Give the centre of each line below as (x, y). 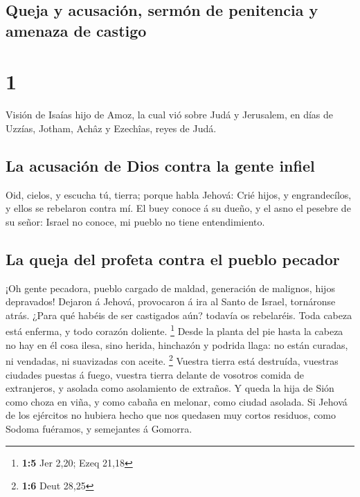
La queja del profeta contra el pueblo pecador (173, 259)
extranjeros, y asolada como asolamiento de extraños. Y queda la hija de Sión (170, 388)
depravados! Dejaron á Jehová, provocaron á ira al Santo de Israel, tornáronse (171, 301)
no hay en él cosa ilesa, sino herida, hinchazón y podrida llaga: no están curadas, (177, 344)
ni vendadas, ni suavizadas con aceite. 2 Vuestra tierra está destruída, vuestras (172, 360)
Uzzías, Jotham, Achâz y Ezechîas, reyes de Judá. (111, 128)
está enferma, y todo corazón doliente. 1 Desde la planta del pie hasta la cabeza (174, 330)
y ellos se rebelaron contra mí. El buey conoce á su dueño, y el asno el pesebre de (178, 208)
